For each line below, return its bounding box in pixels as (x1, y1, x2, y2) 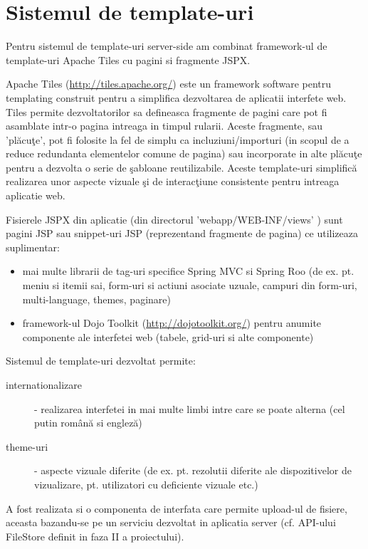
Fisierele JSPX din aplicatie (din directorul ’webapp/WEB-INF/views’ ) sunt (6, 211, 343, 226)
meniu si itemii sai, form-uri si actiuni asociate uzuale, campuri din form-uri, (22, 278, 357, 293)
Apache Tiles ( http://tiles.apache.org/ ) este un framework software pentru (6, 76, 332, 91)
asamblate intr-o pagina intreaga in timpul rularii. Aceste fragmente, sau (6, 118, 322, 133)
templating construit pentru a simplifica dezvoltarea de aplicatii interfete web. (6, 90, 347, 105)
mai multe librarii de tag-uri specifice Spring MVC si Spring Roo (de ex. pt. (22, 263, 354, 278)
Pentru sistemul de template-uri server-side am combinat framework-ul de (6, 38, 327, 53)
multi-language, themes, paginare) (22, 291, 171, 306)
